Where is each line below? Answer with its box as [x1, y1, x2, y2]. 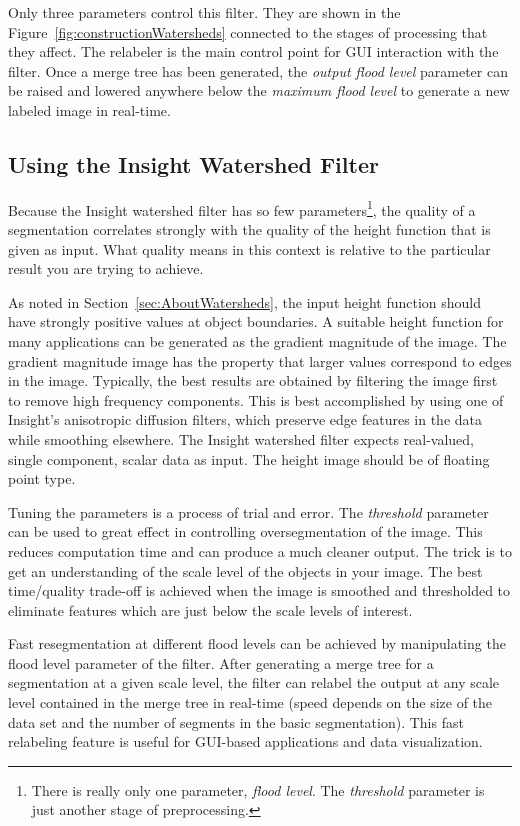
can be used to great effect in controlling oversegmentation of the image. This [8, 521, 483, 542]
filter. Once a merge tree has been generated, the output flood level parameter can [8, 60, 508, 81]
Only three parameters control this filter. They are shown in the [8, 2, 401, 22]
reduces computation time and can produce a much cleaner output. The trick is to [8, 540, 512, 561]
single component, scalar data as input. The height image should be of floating [8, 448, 490, 469]
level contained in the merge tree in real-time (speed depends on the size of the [8, 692, 493, 713]
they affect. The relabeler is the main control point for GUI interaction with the [8, 41, 499, 62]
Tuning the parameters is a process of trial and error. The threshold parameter [8, 501, 489, 522]
